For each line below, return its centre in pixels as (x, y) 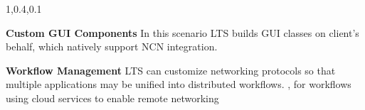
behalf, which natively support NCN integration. (112, 46)
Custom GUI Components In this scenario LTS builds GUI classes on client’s (182, 32)
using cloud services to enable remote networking (112, 98)
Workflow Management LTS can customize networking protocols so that (171, 70)
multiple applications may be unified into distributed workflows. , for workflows (179, 84)
